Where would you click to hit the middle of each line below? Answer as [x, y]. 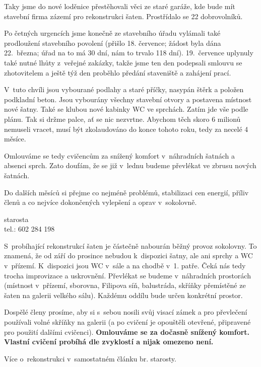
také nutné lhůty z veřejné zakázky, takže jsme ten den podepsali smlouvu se [123, 62]
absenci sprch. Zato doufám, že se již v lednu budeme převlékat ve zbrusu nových [130, 165]
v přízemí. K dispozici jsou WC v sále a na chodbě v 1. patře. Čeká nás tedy [125, 266]
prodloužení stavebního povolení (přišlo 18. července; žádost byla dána [113, 43]
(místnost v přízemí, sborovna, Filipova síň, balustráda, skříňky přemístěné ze [125, 285]
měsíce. [15, 139]
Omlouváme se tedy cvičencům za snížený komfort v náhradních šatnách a [119, 155]
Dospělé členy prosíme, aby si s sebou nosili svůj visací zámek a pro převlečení [126, 312]
